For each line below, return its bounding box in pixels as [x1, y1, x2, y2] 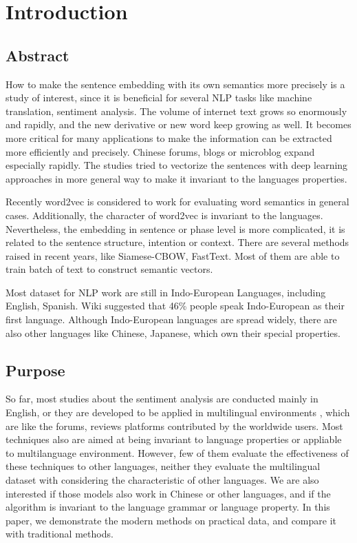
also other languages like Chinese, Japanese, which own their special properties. [6, 325, 340, 340]
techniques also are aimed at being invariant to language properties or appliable [6, 432, 342, 447]
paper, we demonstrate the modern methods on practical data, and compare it [6, 513, 337, 527]
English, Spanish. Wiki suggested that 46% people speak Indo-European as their [6, 298, 345, 313]
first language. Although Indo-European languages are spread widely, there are [6, 312, 337, 327]
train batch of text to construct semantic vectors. [6, 262, 213, 276]
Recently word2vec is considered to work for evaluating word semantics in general [6, 194, 349, 209]
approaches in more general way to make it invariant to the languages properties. [6, 171, 347, 185]
